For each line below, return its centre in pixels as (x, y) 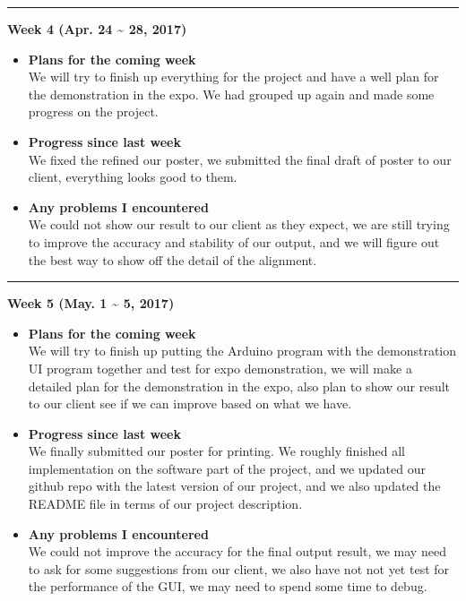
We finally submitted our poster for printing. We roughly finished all (216, 451)
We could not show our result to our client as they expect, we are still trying (239, 224)
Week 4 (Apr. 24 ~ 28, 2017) (97, 29)
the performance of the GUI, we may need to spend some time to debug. (228, 586)
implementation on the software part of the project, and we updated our (227, 468)
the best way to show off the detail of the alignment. (173, 259)
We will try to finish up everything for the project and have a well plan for (233, 77)
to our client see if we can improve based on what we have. (190, 404)
